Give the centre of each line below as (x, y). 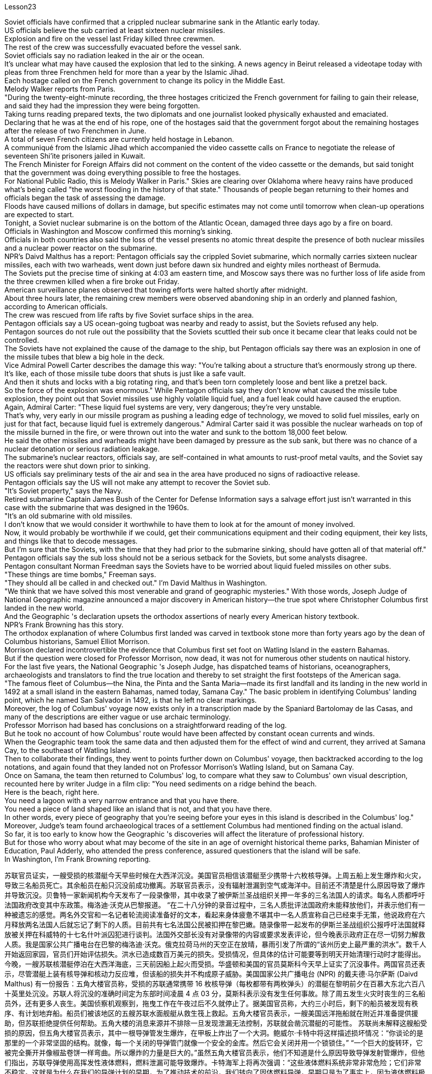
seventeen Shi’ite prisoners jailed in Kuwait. (75, 156)
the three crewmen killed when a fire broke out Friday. (92, 281)
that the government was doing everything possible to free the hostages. (123, 173)
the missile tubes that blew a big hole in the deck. (85, 357)
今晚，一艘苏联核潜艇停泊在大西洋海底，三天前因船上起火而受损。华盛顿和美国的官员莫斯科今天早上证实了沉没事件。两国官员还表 (215, 964)
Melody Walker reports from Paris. (60, 89)
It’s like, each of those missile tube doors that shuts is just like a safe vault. (125, 374)
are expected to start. (39, 214)
